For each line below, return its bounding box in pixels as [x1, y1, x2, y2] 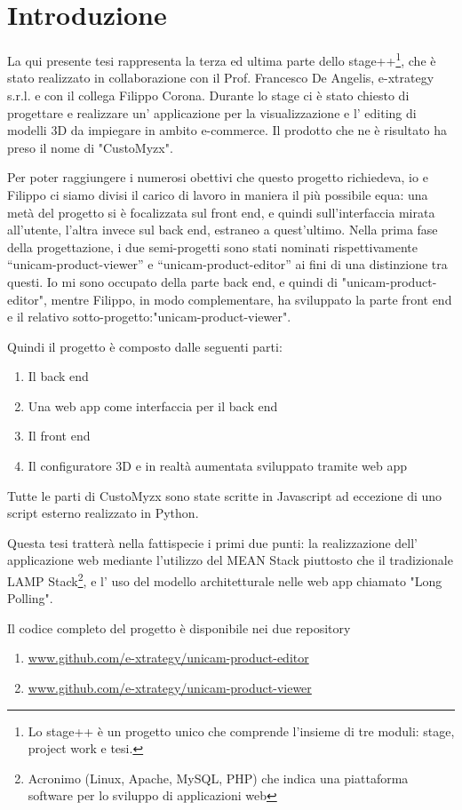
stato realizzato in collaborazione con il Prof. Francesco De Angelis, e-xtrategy [7, 68, 434, 87]
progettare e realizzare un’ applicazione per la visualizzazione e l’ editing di [7, 103, 417, 122]
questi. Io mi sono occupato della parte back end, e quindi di [7, 272, 338, 290]
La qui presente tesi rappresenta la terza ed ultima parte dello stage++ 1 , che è [7, 49, 436, 69]
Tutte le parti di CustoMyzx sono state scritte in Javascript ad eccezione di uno [7, 486, 442, 504]
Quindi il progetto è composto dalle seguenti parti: [7, 337, 283, 355]
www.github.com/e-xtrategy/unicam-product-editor [28, 648, 309, 667]
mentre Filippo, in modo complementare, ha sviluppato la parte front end [51, 290, 452, 308]
